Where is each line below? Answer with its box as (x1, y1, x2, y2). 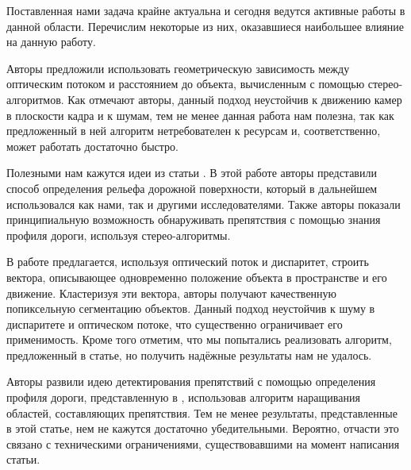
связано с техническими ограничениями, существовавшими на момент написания (6, 435, 400, 452)
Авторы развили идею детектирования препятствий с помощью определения (6, 373, 376, 390)
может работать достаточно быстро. (6, 137, 179, 154)
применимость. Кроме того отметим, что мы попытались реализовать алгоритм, (6, 331, 392, 348)
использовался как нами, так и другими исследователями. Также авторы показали (6, 195, 401, 212)
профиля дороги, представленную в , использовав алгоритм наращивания (6, 389, 360, 406)
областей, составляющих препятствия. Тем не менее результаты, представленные (6, 404, 398, 421)
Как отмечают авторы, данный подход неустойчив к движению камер (67, 91, 402, 107)
